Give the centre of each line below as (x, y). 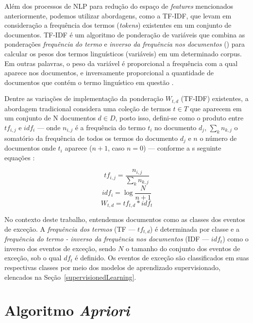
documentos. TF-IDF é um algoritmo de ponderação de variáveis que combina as (125, 34)
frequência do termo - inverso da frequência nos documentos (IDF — (107, 239)
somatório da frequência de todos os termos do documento (91, 138)
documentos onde (30, 148)
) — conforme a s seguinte (182, 148)
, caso (116, 148)
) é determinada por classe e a (195, 229)
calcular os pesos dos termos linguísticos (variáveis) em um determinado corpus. (123, 53)
